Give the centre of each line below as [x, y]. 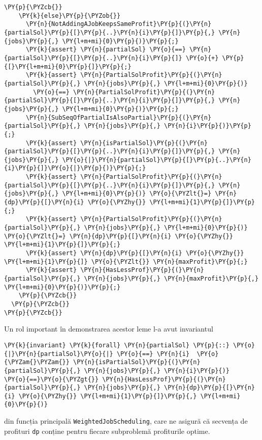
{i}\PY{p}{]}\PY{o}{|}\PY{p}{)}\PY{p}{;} [75, 168]
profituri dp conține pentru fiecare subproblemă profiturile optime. [107, 431]
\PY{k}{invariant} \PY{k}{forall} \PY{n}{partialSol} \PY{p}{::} [117, 345]
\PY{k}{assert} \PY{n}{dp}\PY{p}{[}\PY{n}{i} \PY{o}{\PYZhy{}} [135, 253]
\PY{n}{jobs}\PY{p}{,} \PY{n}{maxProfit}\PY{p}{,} [171, 279]
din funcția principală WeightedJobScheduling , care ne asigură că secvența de [126, 421]
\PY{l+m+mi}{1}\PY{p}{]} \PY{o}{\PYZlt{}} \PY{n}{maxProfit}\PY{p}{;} [126, 262]
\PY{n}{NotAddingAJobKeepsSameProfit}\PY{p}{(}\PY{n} [119, 24]
